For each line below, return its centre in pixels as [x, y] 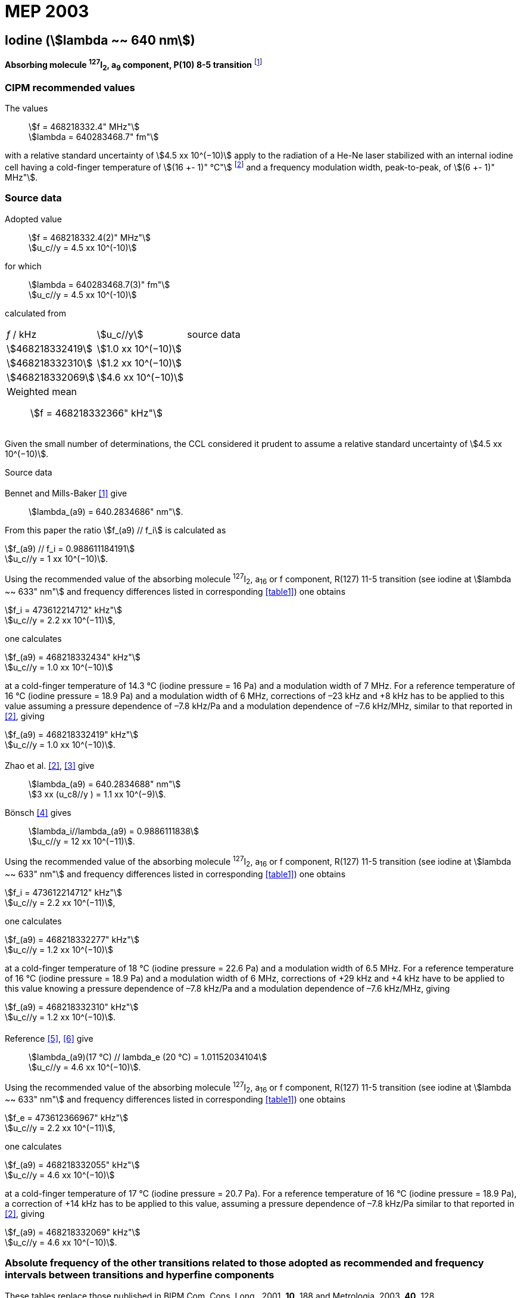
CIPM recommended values [70, 88]
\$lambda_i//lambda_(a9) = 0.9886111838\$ [114, 831]
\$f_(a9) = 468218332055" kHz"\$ [72, 1165]
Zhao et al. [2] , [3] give [50, 766]
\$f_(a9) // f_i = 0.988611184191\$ [70, 549]
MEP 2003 [47, 11]
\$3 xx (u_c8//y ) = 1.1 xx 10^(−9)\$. [97, 794]
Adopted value [33, 219]
